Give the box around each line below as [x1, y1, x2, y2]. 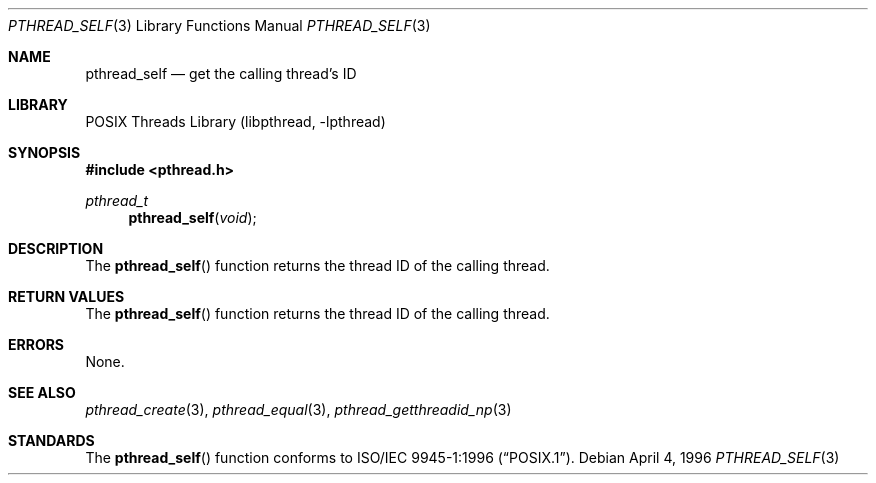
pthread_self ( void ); [128, 209, 257, 226]
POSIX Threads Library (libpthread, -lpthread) [85, 113, 386, 130]
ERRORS [8, 336, 65, 353]
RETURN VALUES [8, 288, 125, 305]
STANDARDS [8, 432, 95, 449]
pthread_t [85, 192, 149, 209]
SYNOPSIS [8, 144, 81, 161]
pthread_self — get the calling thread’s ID [85, 65, 357, 82]
